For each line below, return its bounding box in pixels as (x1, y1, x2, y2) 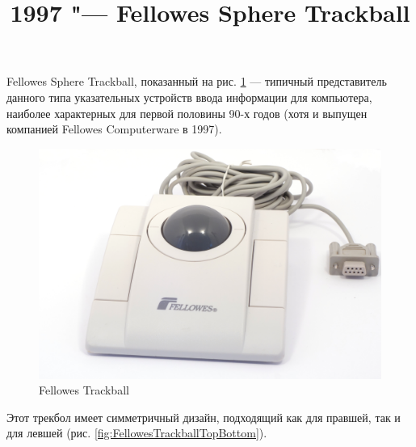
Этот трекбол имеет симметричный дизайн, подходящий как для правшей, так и (6, 408, 401, 425)
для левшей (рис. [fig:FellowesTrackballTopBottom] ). (6, 424, 267, 441)
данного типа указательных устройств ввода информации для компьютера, (6, 88, 372, 105)
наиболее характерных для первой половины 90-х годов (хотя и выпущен (6, 104, 368, 121)
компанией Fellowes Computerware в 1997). (6, 120, 222, 137)
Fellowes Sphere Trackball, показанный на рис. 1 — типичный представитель (6, 73, 387, 90)
